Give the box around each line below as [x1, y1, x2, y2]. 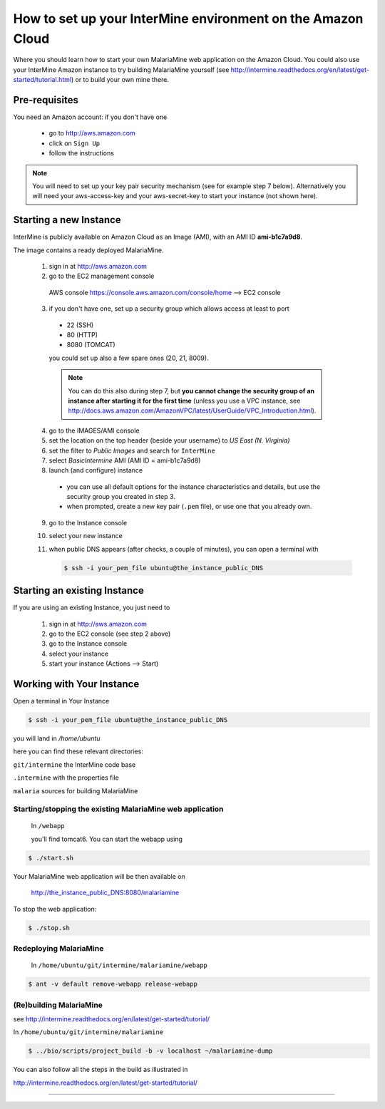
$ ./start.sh [28, 854, 74, 862]
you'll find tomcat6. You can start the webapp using [31, 835, 183, 843]
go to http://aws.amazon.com [48, 129, 135, 138]
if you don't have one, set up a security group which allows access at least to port [48, 304, 290, 313]
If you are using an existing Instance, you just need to [13, 603, 170, 612]
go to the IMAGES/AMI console [48, 426, 140, 435]
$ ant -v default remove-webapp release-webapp [28, 980, 197, 989]
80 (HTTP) [66, 331, 98, 339]
